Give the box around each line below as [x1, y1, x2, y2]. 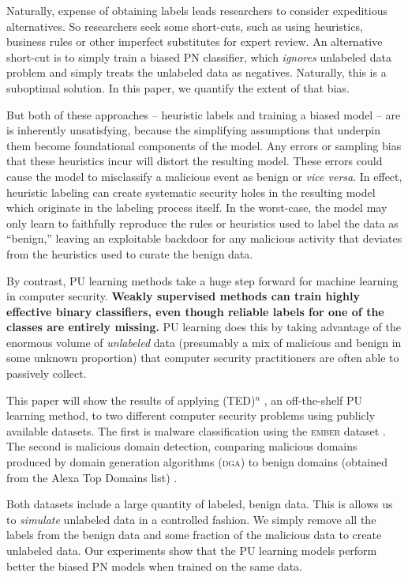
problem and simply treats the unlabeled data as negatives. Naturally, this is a [6, 64, 387, 81]
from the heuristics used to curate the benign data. [6, 245, 253, 262]
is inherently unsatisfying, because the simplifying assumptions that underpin [6, 122, 381, 138]
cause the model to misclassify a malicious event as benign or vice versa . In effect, [6, 168, 402, 184]
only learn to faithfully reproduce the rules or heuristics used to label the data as [6, 214, 399, 231]
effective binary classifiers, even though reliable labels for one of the [6, 303, 384, 319]
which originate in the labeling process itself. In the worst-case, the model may [6, 199, 387, 216]
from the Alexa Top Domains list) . [6, 469, 178, 485]
